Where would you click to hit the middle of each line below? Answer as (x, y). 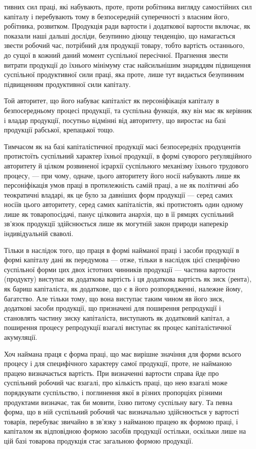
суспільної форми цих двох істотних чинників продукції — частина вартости (120, 269)
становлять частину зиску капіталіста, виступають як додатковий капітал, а (117, 317)
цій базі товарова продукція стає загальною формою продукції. (99, 440)
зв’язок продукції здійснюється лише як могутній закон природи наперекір (116, 224)
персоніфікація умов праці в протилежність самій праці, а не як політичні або (121, 185)
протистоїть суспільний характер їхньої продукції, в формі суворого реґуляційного (128, 156)
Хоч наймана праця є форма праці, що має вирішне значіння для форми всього (123, 353)
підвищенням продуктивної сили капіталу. (67, 84)
